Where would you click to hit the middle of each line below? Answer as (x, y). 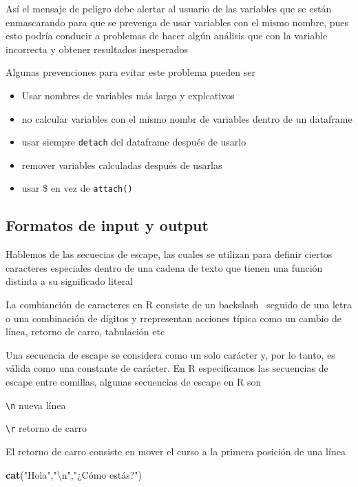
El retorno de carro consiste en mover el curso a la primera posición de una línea (176, 451)
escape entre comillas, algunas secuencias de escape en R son (134, 382)
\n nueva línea (36, 405)
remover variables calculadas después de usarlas (122, 165)
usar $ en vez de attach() (77, 188)
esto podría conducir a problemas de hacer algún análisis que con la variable (167, 36)
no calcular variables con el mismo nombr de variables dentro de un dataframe (187, 118)
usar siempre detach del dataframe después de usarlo (134, 142)
